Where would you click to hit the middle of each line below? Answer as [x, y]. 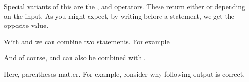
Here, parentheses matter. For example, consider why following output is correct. [124, 74]
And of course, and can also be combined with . [75, 58]
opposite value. [26, 25]
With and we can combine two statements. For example [87, 41]
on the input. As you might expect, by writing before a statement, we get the [119, 16]
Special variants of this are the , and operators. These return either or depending [125, 6]
